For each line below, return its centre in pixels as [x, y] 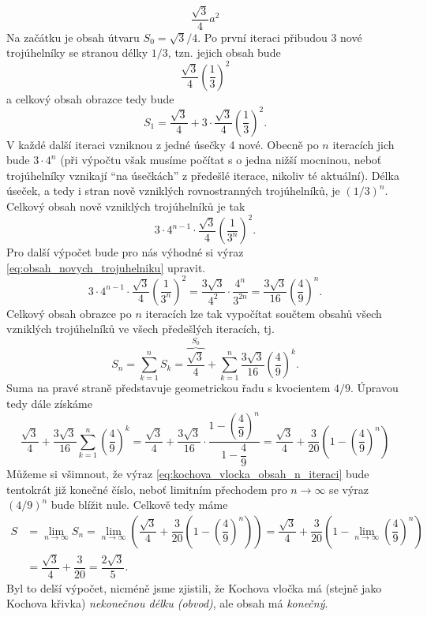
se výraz [349, 489]
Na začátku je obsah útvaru [73, 37]
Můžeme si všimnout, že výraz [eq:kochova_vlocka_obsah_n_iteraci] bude [188, 474]
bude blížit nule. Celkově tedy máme [139, 505]
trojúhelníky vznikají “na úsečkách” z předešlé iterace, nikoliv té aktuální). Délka [203, 175]
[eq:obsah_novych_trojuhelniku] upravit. [106, 267]
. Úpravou [374, 388]
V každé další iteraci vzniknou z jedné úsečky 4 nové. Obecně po [163, 144]
